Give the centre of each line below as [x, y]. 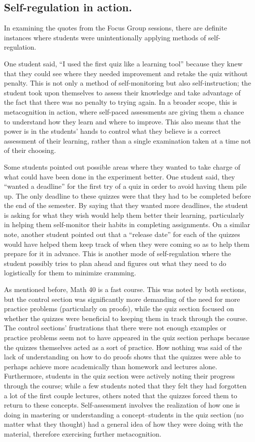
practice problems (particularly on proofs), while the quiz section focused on [119, 309]
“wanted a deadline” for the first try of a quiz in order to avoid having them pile [126, 186]
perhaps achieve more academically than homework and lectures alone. [111, 366]
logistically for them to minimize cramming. [70, 273]
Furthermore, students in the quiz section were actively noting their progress [120, 376]
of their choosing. [30, 150]
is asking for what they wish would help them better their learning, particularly [124, 215]
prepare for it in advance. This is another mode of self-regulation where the [118, 253]
